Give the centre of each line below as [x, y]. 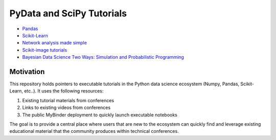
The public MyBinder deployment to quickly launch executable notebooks [100, 114]
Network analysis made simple [54, 43]
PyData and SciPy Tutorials [68, 13]
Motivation [27, 72]
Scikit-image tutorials [45, 50]
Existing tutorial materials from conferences [68, 100]
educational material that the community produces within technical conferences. [94, 131]
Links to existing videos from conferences [66, 108]
